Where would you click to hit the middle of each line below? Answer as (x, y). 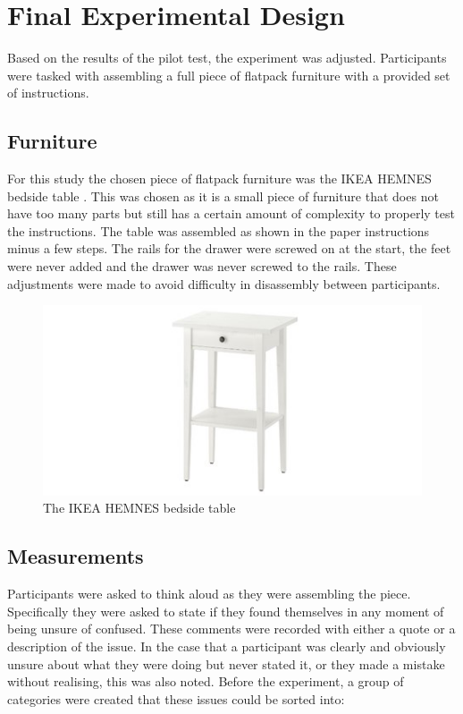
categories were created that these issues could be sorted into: (176, 698)
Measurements (76, 556)
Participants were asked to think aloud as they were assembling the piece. (209, 594)
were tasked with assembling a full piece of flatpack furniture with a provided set (229, 75)
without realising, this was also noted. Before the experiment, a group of (206, 681)
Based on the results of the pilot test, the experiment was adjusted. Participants (227, 58)
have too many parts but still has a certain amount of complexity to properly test (231, 213)
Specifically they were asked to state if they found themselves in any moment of (226, 611)
